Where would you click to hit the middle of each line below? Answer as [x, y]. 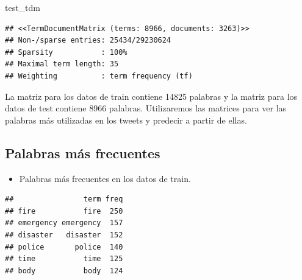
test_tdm [23, 7]
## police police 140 [64, 247]
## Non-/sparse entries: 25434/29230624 [88, 40]
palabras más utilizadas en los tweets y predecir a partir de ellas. [126, 120]
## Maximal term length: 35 [62, 64]
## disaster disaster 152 [64, 235]
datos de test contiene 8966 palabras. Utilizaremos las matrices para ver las [146, 108]
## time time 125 [64, 259]
